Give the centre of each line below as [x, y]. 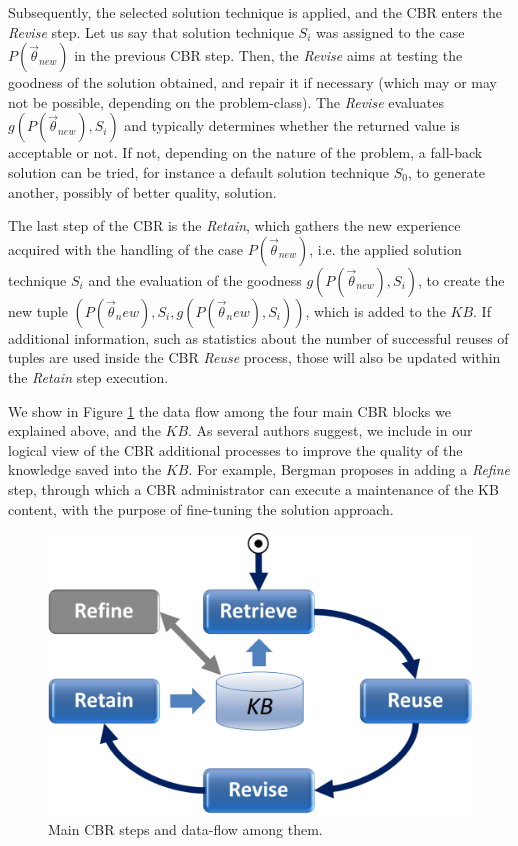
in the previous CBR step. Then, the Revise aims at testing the [268, 55]
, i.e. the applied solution [385, 248]
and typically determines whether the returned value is [292, 125]
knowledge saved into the [85, 469]
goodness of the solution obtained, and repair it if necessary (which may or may [252, 82]
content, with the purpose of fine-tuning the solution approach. [201, 508]
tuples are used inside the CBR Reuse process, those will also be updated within [254, 357]
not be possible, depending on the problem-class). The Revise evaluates [226, 101]
